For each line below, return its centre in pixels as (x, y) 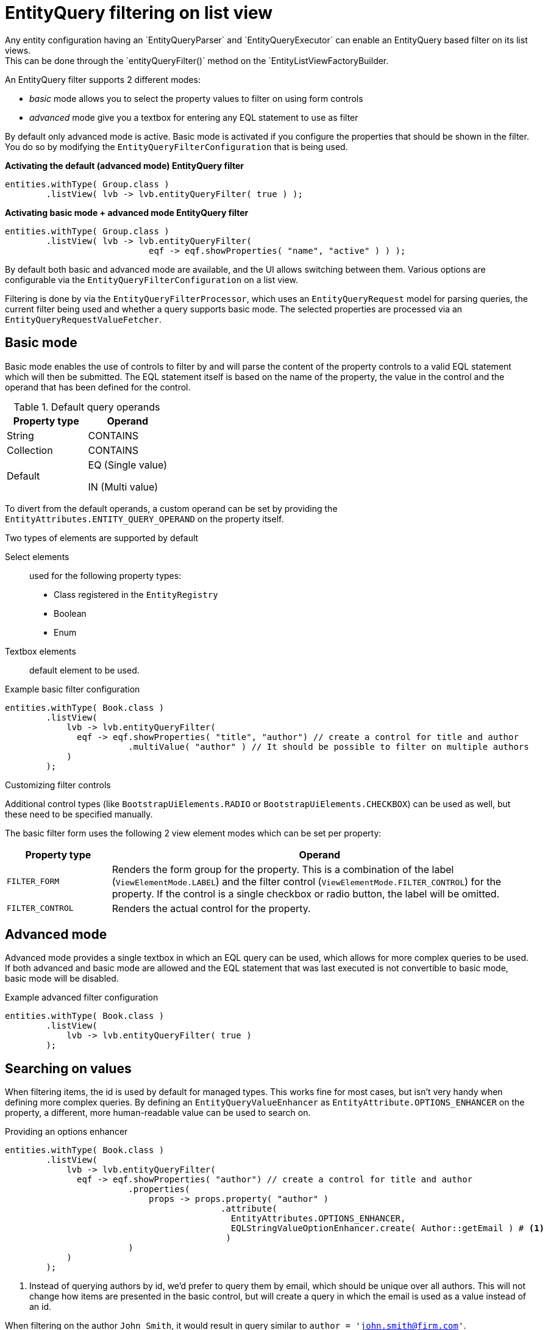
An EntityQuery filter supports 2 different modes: (103, 79)
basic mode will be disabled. (62, 979)
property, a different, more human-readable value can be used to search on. (158, 1113)
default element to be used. (84, 670)
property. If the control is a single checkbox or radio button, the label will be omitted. (306, 893)
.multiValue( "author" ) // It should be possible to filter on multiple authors (329, 746)
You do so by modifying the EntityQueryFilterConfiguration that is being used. (176, 146)
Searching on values (68, 1068)
